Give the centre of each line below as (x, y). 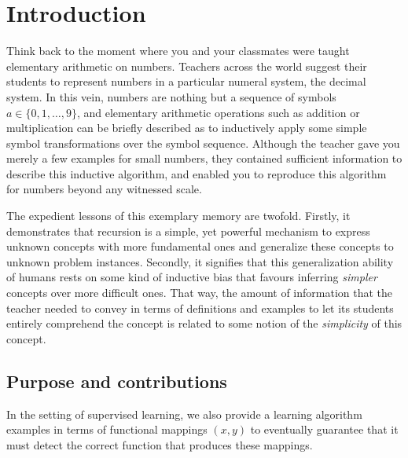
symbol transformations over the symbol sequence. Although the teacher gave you (203, 143)
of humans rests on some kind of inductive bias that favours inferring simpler (192, 277)
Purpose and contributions (117, 381)
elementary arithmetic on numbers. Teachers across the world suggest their (187, 66)
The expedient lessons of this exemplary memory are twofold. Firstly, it (178, 216)
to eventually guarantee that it (324, 429)
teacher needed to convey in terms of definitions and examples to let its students (200, 308)
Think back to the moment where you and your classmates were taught (178, 51)
